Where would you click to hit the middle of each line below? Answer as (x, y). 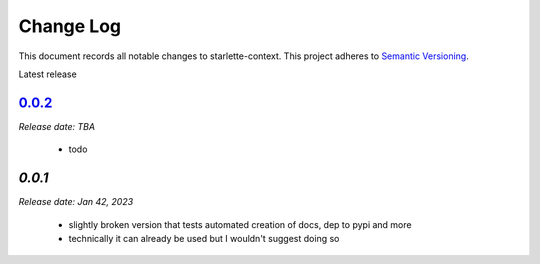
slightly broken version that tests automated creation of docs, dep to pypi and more (240, 224)
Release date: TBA (56, 126)
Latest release (47, 74)
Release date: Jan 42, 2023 (76, 202)
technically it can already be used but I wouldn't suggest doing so (204, 238)
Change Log (70, 26)
